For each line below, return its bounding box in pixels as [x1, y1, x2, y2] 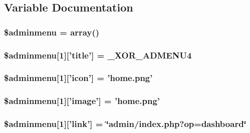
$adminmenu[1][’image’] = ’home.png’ [4, 94, 160, 107]
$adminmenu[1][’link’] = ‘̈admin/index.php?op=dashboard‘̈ [4, 117, 246, 130]
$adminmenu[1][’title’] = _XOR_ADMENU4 [4, 48, 192, 61]
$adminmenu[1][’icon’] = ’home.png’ [4, 71, 153, 84]
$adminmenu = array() [4, 25, 100, 38]
